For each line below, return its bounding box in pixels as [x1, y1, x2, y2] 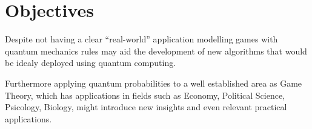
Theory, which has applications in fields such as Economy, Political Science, [5, 88, 285, 101]
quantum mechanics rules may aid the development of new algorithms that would [5, 44, 307, 57]
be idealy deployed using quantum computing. [5, 56, 176, 69]
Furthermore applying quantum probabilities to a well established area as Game [5, 76, 302, 89]
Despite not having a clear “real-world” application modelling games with [5, 33, 278, 45]
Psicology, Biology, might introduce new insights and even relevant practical [5, 101, 287, 113]
